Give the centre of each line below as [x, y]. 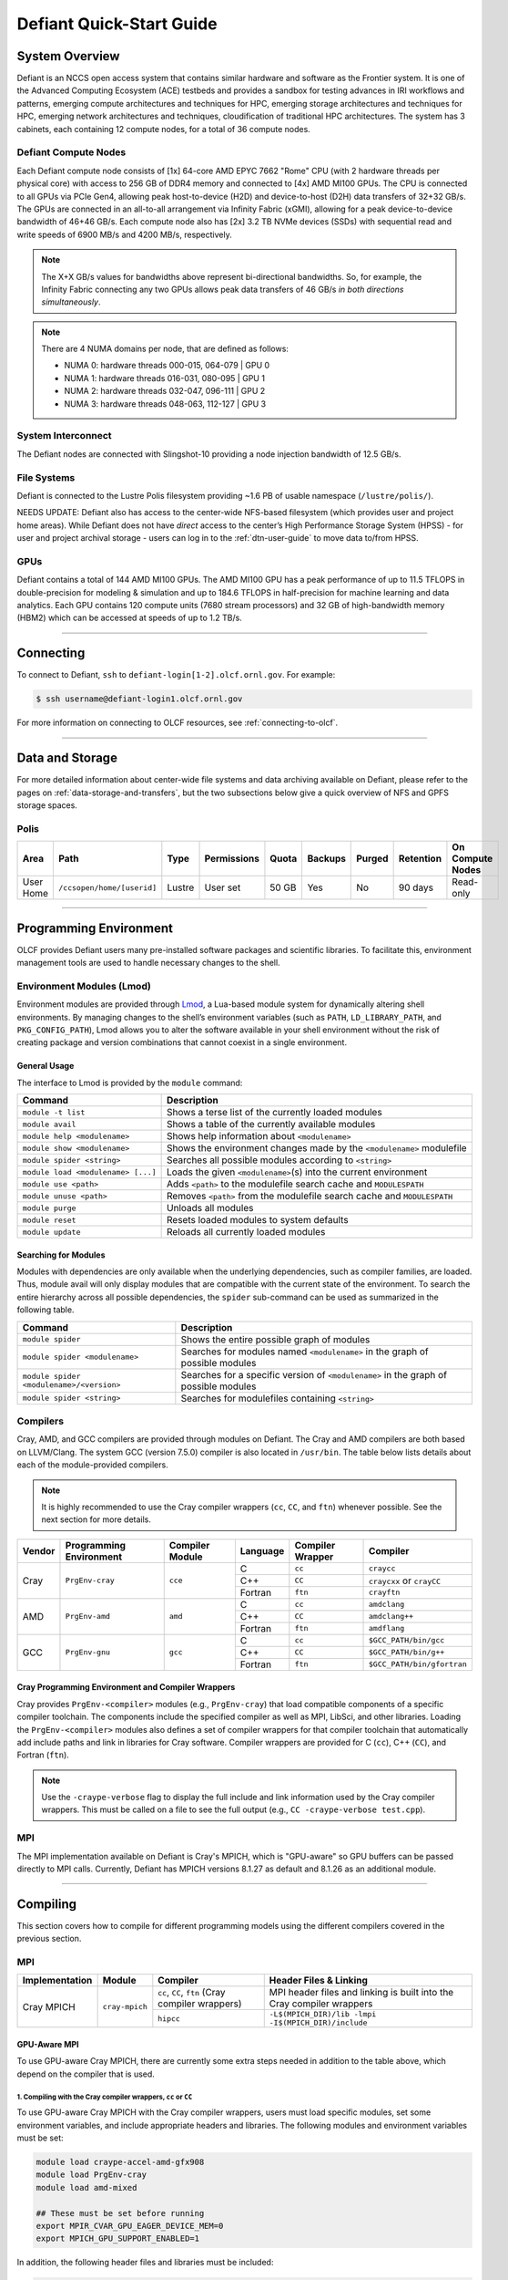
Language [262, 1550]
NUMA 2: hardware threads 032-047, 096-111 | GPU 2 [165, 391]
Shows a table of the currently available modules [271, 1124]
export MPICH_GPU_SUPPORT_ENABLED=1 [118, 2239]
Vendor [39, 1550]
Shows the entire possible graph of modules [275, 1339]
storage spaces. [47, 805]
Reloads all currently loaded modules [246, 1232]
